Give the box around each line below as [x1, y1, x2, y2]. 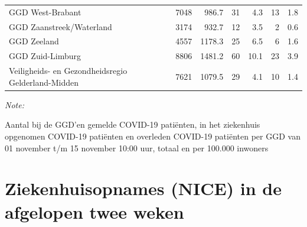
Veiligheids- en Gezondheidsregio [9, 64, 128, 77]
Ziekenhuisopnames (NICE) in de [5, 176, 282, 200]
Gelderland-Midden [9, 76, 79, 88]
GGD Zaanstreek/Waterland [9, 20, 112, 33]
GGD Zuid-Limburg [9, 50, 81, 62]
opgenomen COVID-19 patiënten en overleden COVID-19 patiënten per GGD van [5, 130, 301, 142]
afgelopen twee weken [5, 199, 184, 223]
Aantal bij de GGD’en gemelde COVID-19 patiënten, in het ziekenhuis [5, 118, 260, 131]
